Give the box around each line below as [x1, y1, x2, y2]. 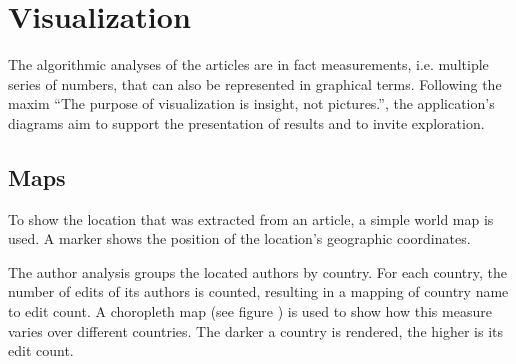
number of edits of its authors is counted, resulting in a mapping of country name [8, 281, 509, 302]
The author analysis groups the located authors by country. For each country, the [8, 261, 507, 282]
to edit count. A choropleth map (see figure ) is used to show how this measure [8, 301, 492, 322]
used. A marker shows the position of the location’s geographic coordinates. [8, 228, 471, 249]
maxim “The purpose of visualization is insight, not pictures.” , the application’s [8, 93, 495, 114]
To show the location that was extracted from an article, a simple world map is [8, 208, 494, 229]
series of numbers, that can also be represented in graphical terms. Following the [8, 73, 502, 94]
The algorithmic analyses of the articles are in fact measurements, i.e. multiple [8, 54, 489, 75]
